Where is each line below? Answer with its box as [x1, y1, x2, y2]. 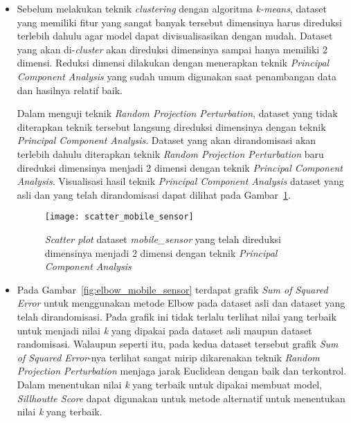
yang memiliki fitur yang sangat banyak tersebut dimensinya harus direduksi [17, 15, 342, 29]
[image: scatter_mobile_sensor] [44, 212, 194, 222]
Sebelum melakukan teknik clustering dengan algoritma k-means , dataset [17, 1, 327, 15]
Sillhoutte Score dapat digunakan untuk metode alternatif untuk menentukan [17, 390, 345, 405]
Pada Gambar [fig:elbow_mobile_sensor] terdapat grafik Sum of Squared [17, 282, 328, 296]
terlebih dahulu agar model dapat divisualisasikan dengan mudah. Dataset [17, 28, 333, 43]
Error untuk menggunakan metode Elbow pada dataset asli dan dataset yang [17, 296, 345, 310]
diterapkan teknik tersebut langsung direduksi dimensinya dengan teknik [17, 119, 326, 134]
